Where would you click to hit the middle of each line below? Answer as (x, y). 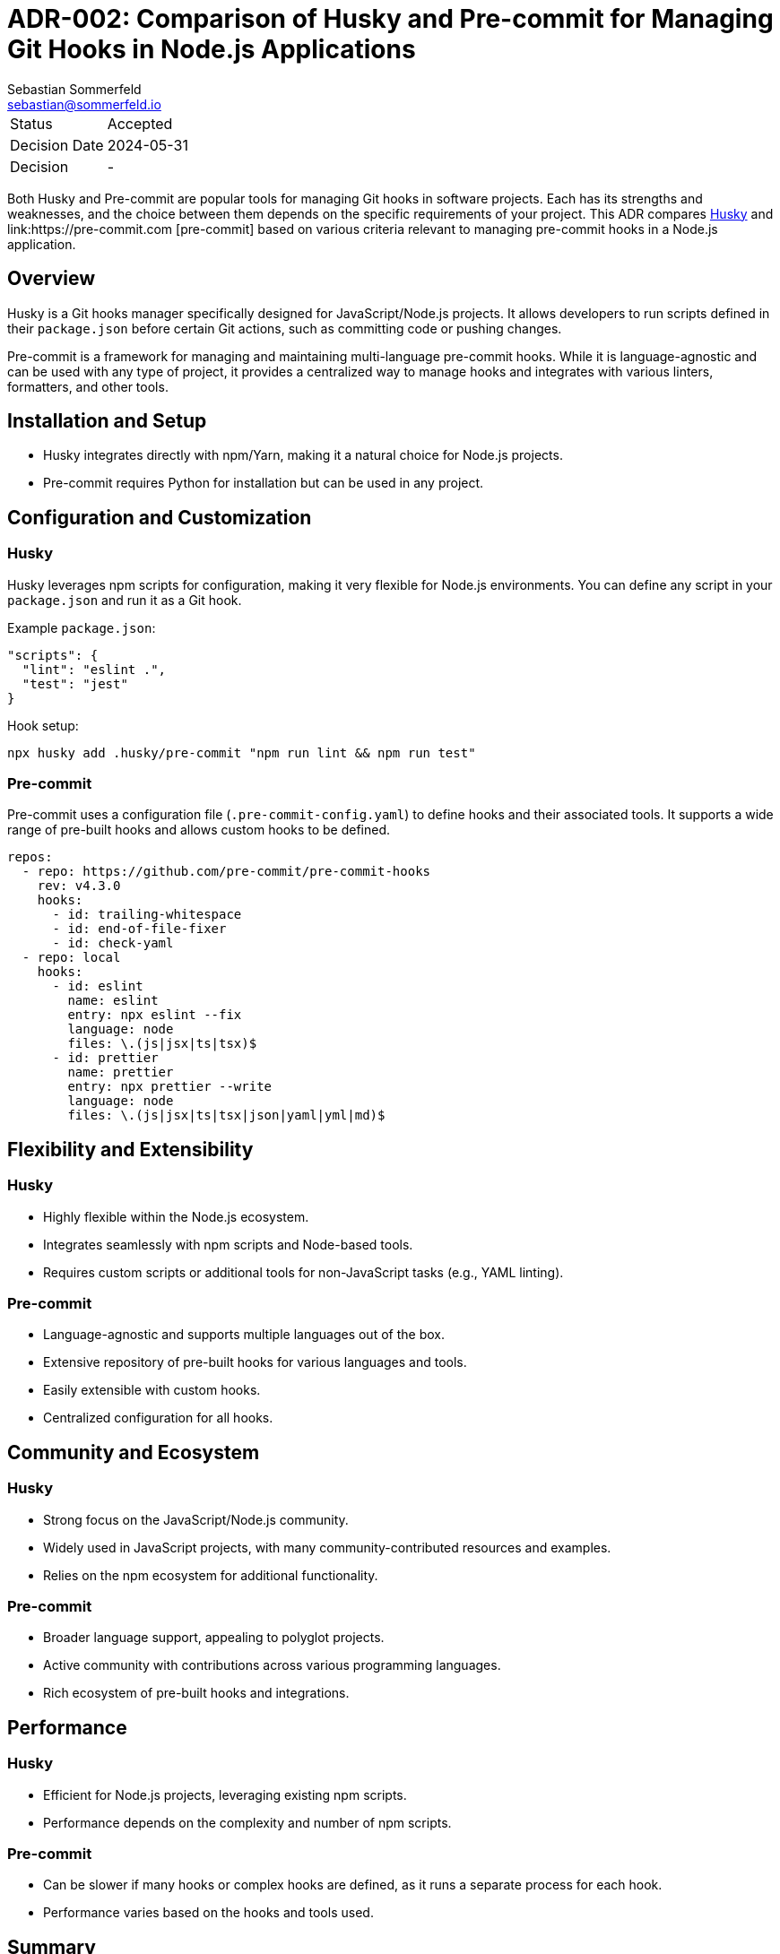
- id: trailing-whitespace (147, 915)
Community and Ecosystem (134, 1452)
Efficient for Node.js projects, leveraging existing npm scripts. (225, 1794)
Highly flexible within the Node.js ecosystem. (176, 1216)
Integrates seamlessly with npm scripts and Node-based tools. (228, 1244)
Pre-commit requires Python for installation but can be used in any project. (264, 483)
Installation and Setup (107, 421)
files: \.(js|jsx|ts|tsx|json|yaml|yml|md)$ (226, 1115)
